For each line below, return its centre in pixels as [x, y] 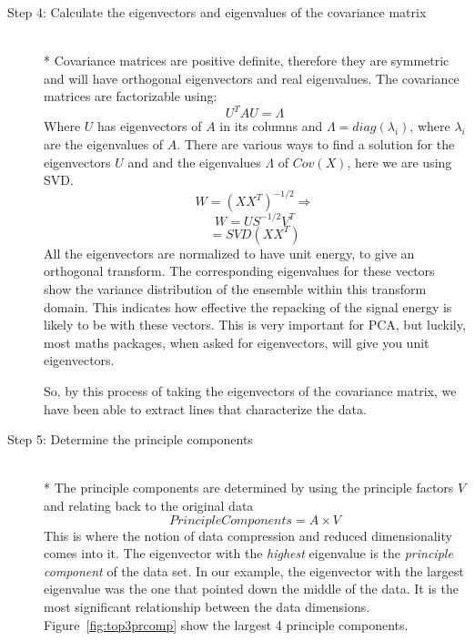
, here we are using [399, 162]
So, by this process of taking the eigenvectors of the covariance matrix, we [250, 391]
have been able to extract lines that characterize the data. [205, 408]
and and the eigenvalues [194, 162]
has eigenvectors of [149, 126]
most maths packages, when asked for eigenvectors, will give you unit [237, 342]
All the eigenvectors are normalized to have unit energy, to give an [229, 253]
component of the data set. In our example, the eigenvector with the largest [254, 570]
